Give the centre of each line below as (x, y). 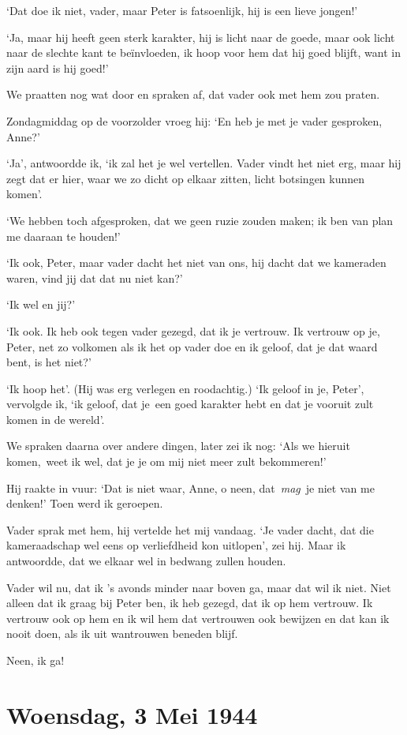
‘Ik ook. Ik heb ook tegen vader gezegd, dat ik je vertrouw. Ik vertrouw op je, (193, 330)
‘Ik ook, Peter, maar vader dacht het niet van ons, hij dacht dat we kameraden (196, 262)
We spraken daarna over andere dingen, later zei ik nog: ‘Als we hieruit (178, 446)
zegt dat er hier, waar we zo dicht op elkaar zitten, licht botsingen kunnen (186, 178)
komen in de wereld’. (56, 419)
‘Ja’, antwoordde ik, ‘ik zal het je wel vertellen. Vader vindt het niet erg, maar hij (204, 163)
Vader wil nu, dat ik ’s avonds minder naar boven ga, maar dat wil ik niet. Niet (199, 587)
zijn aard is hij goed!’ (58, 67)
